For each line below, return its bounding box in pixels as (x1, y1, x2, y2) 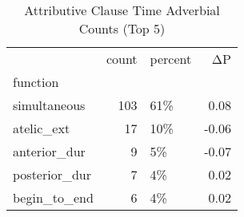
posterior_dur (13, 165, 92, 183)
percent (150, 49, 192, 68)
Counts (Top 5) (78, 19, 166, 37)
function (13, 73, 59, 91)
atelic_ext (13, 119, 70, 137)
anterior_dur (13, 142, 86, 160)
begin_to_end (13, 188, 94, 207)
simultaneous (13, 96, 86, 114)
